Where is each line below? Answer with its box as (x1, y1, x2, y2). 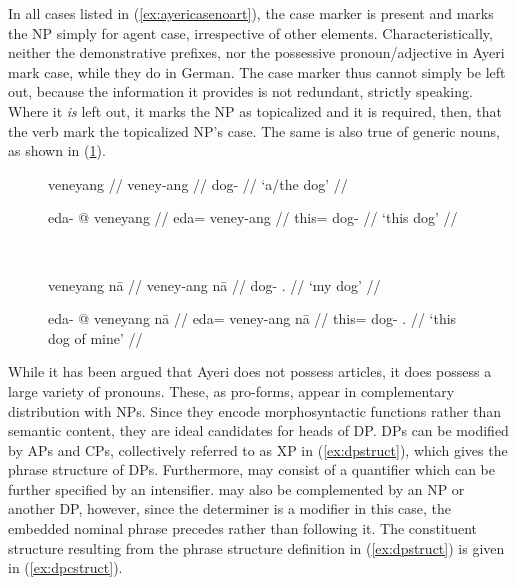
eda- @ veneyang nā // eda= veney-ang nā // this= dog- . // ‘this (48, 308, 457, 329)
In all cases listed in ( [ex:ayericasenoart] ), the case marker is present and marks (8, 3, 494, 23)
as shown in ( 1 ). (8, 140, 106, 161)
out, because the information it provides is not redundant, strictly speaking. (8, 81, 473, 102)
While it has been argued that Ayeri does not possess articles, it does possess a (8, 361, 492, 382)
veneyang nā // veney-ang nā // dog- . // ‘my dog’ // (48, 274, 381, 295)
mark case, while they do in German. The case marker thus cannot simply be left (8, 61, 506, 82)
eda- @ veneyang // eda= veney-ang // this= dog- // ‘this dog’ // (48, 207, 458, 228)
